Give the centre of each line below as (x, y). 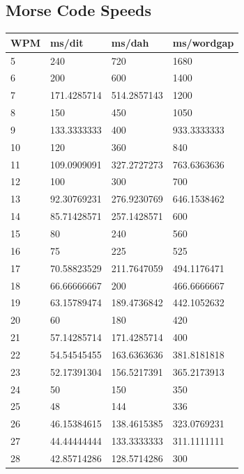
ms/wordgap (203, 42)
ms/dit (67, 42)
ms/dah (130, 42)
